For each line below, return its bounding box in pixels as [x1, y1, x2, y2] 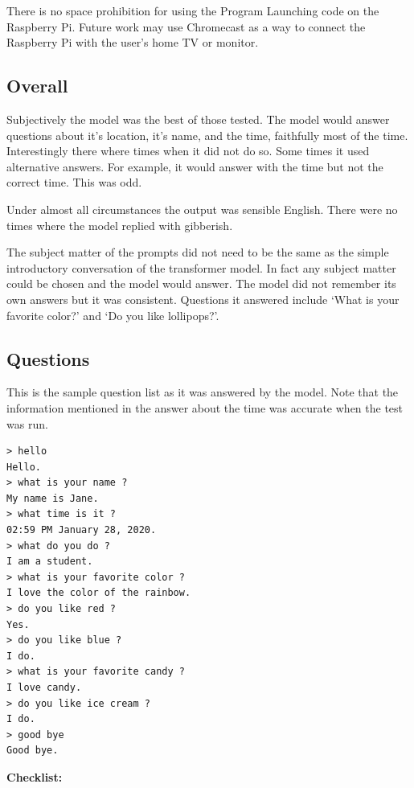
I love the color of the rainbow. [6, 587, 191, 599]
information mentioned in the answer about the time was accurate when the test [6, 399, 404, 416]
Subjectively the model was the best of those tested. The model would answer [6, 110, 390, 127]
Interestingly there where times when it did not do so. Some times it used [6, 142, 370, 159]
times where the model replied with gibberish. [6, 216, 233, 233]
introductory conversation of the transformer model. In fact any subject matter [6, 259, 396, 276]
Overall [6, 73, 68, 98]
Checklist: [6, 768, 63, 785]
